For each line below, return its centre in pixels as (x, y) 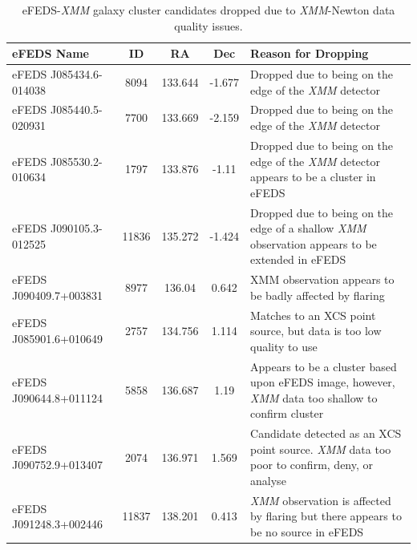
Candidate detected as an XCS (326, 433)
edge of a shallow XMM (308, 228)
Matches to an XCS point (313, 315)
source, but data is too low (316, 331)
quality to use (284, 346)
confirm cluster (287, 413)
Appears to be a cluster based (324, 366)
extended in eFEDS (298, 259)
